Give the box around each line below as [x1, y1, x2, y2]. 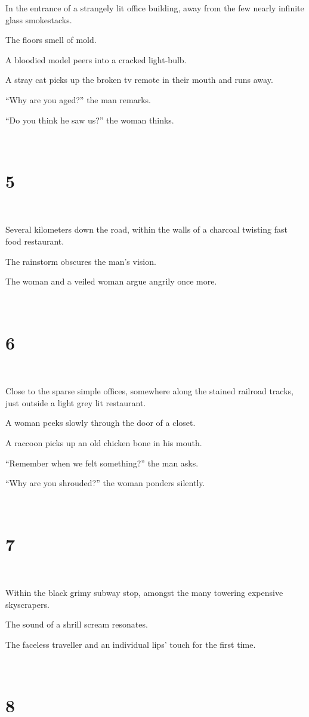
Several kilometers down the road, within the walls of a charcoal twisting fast [5, 223, 288, 236]
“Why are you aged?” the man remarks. [5, 93, 152, 106]
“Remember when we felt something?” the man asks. [5, 456, 199, 469]
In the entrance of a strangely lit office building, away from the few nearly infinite [5, 2, 304, 14]
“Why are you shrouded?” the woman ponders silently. [5, 477, 205, 489]
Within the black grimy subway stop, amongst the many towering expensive [5, 586, 283, 599]
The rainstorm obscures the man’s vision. [5, 255, 156, 267]
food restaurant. [5, 235, 64, 248]
